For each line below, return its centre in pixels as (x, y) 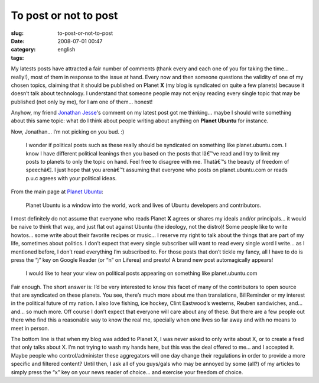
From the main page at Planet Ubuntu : (57, 191)
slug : (17, 33)
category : (23, 50)
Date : (18, 41)
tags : (17, 58)
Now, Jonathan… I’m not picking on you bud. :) (68, 132)
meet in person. (30, 328)
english (66, 50)
